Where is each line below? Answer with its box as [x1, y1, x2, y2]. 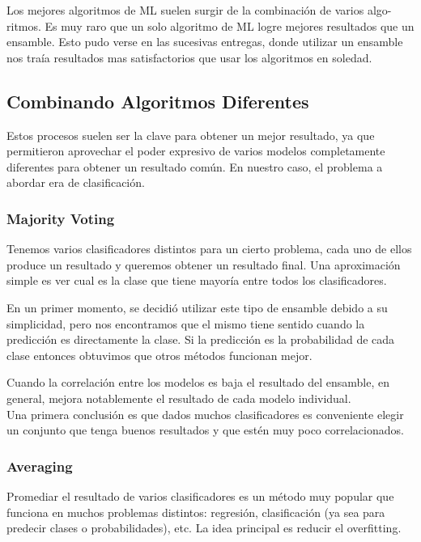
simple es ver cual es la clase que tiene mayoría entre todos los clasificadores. [6, 272, 387, 289]
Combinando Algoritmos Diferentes [6, 88, 309, 113]
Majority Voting [6, 208, 115, 228]
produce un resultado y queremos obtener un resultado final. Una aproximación [6, 256, 401, 273]
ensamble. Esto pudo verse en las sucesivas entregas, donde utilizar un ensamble [6, 33, 403, 50]
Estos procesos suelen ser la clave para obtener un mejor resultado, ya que [6, 126, 375, 143]
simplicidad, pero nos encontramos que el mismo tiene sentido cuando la [6, 315, 365, 332]
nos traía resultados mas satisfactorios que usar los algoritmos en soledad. [6, 49, 372, 66]
